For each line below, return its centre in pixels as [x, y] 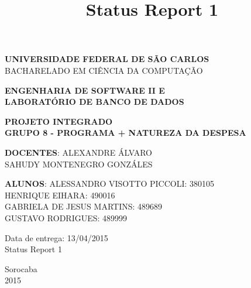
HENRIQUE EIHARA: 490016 [60, 195]
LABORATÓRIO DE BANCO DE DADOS [94, 102]
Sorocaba [21, 268]
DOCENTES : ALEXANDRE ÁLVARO [78, 152]
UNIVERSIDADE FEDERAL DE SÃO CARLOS [107, 59]
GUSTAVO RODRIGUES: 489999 [66, 217]
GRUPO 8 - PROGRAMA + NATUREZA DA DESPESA [125, 133]
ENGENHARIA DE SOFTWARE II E [85, 90]
